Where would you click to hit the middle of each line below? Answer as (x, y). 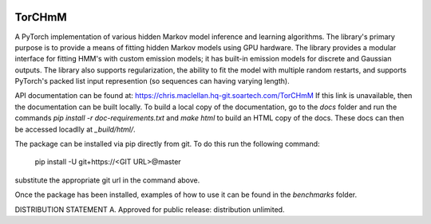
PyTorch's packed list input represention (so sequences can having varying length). (152, 81)
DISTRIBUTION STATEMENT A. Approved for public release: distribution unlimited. (150, 209)
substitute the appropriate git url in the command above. (107, 180)
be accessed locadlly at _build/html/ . (75, 129)
